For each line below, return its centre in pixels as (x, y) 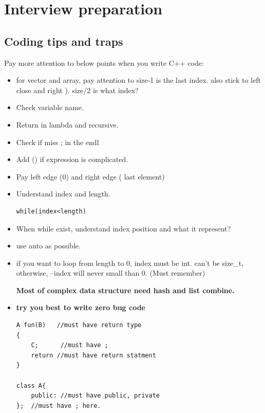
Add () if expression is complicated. (72, 159)
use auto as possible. (48, 246)
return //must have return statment (93, 355)
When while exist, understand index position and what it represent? (124, 228)
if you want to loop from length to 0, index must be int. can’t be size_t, (130, 263)
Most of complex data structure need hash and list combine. (125, 290)
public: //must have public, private (95, 396)
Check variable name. (50, 107)
